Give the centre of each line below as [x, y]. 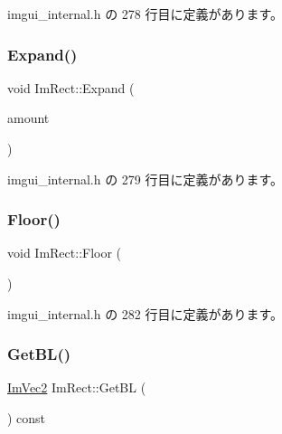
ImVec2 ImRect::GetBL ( [77, 387]
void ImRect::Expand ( [71, 87]
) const [27, 418]
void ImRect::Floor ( [65, 253]
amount [28, 118]
